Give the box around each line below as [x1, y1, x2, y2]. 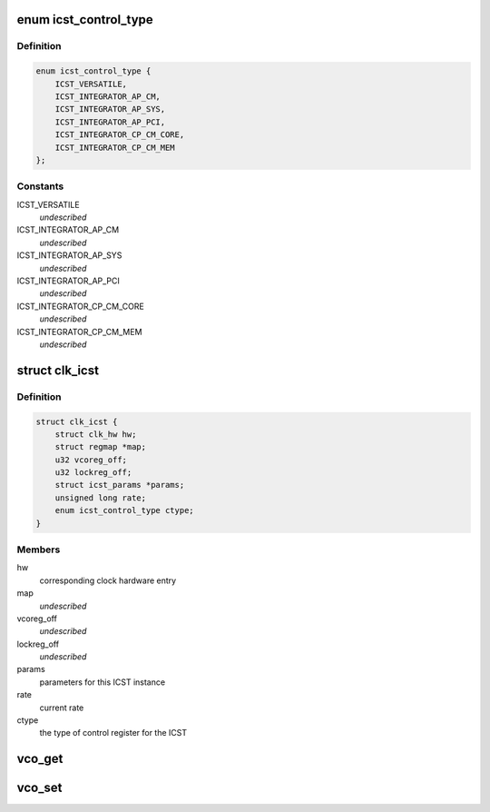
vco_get [16, 751, 64, 767]
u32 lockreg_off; [54, 468, 132, 478]
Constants [16, 180, 64, 193]
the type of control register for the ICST [39, 728, 188, 738]
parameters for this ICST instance [39, 677, 166, 688]
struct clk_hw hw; [54, 429, 137, 440]
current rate [39, 702, 84, 713]
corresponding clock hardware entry [39, 575, 177, 586]
